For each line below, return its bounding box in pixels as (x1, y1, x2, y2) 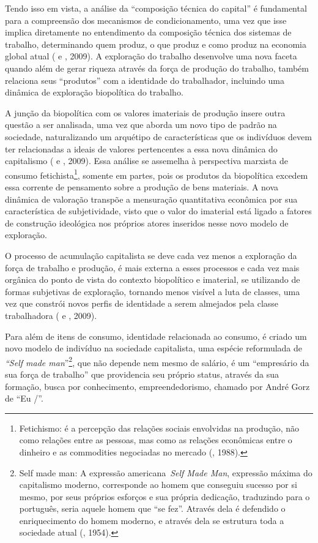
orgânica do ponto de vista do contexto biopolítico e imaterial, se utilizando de (5, 273, 300, 286)
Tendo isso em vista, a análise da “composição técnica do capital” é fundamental (5, 2, 307, 14)
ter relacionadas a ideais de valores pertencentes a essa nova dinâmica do (5, 142, 278, 155)
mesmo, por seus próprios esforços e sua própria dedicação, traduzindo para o (19, 490, 310, 503)
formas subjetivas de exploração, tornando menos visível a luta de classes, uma (5, 285, 300, 298)
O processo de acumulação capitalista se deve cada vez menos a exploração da (5, 249, 297, 261)
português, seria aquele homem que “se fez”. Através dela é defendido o (19, 502, 286, 515)
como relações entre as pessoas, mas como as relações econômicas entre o (19, 433, 292, 446)
